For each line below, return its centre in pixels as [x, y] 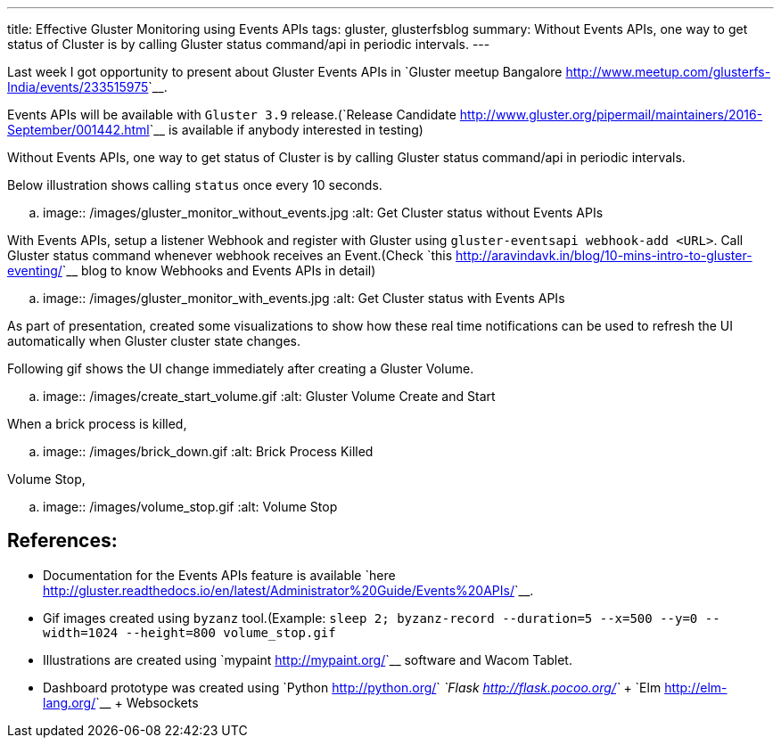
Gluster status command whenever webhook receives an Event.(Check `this [230, 255]
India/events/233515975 [78, 87]
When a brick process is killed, [97, 424]
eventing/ [35, 270]
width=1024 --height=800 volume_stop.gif [189, 632]
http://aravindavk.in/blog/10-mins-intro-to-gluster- [604, 255]
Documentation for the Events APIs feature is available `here [219, 575]
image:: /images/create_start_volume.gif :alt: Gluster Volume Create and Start [269, 396]
